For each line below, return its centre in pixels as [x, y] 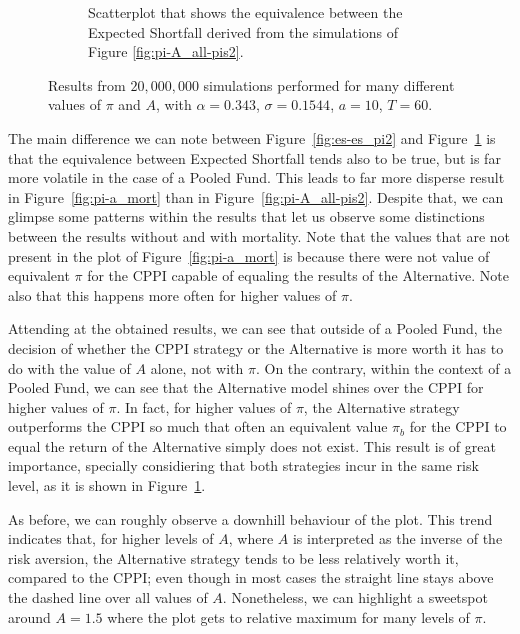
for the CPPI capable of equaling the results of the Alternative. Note [298, 275]
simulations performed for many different [329, 84]
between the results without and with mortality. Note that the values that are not [259, 235]
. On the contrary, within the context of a [383, 367]
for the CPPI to [458, 426]
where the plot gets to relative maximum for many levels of [288, 616]
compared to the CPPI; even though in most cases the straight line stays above [251, 577]
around [29, 616]
